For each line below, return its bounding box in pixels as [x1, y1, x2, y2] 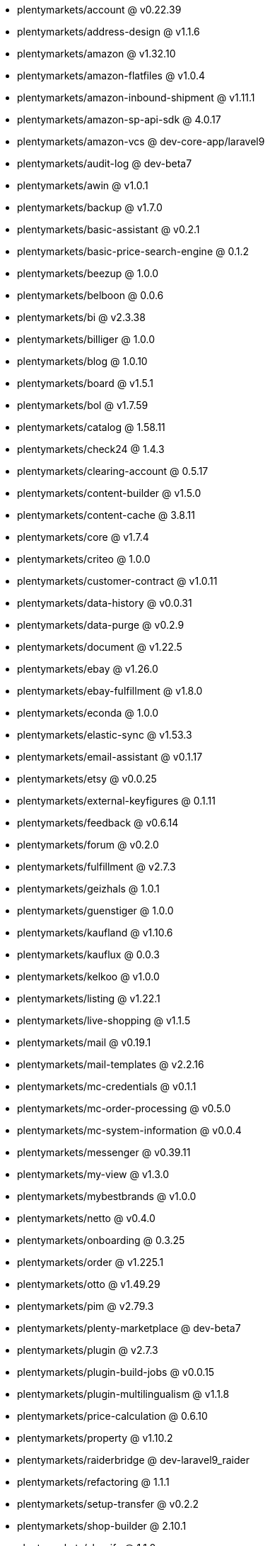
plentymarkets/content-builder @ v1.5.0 [17, 487, 201, 499]
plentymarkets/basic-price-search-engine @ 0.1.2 [17, 245, 250, 257]
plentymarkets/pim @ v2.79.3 [17, 1300, 154, 1312]
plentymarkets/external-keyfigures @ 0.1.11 [17, 795, 216, 807]
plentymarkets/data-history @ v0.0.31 [17, 597, 192, 609]
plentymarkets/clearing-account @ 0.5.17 [17, 465, 209, 477]
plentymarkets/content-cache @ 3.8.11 [17, 509, 195, 521]
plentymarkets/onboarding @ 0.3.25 [17, 1234, 185, 1246]
